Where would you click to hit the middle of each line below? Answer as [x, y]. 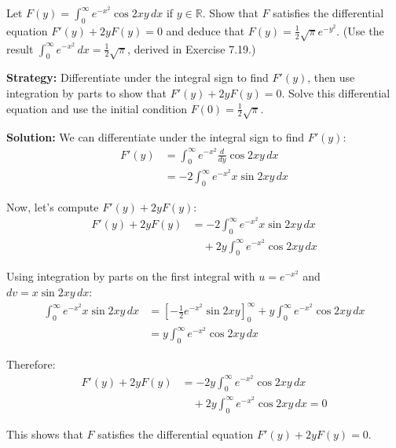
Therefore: [31, 364]
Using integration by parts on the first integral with [131, 276]
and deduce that [205, 30]
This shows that [45, 433]
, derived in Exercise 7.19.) [192, 48]
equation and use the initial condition [97, 108]
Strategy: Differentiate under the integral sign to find [137, 77]
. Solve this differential [336, 92]
